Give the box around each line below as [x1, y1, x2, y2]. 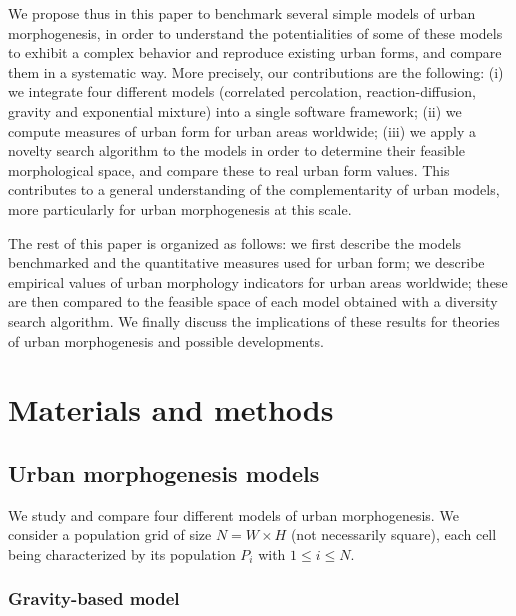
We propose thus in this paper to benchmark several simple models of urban [8, 3, 476, 23]
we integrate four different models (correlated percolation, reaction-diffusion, [8, 81, 476, 102]
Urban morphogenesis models [8, 457, 320, 488]
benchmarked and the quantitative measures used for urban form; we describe [8, 252, 485, 273]
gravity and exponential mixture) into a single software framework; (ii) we [8, 100, 462, 121]
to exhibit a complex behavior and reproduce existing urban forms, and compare [8, 42, 502, 63]
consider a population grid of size [8, 524, 212, 545]
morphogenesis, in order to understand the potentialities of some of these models [8, 22, 503, 43]
